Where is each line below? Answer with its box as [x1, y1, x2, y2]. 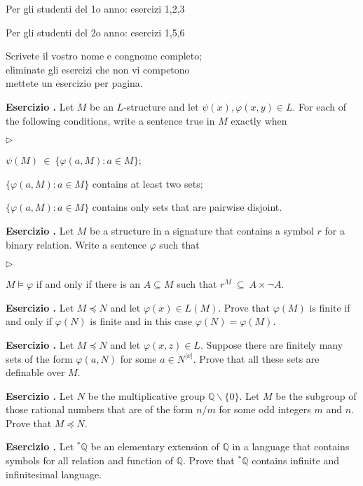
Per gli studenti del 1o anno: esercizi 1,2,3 [6, 1, 185, 15]
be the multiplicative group [88, 388, 205, 403]
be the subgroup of [275, 388, 357, 403]
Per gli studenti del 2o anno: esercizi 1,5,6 [6, 25, 185, 39]
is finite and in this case [90, 314, 193, 328]
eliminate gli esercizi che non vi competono [6, 62, 190, 76]
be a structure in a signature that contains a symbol [90, 223, 314, 237]
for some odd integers [219, 402, 311, 417]
